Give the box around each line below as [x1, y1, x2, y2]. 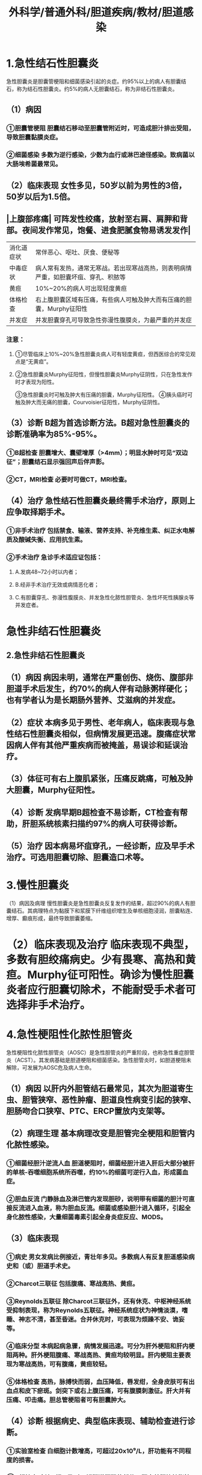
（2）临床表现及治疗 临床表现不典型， [6, 938, 195, 951]
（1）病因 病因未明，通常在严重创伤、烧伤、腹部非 [6, 672, 194, 683]
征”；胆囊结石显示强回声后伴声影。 [6, 457, 108, 466]
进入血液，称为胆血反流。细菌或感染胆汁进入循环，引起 [25, 1204, 185, 1212]
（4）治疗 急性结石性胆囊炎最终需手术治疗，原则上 [6, 496, 195, 506]
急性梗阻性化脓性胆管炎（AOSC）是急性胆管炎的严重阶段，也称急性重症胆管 [6, 1049, 195, 1056]
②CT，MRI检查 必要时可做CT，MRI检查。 [6, 475, 131, 483]
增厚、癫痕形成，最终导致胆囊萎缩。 [6, 914, 96, 921]
